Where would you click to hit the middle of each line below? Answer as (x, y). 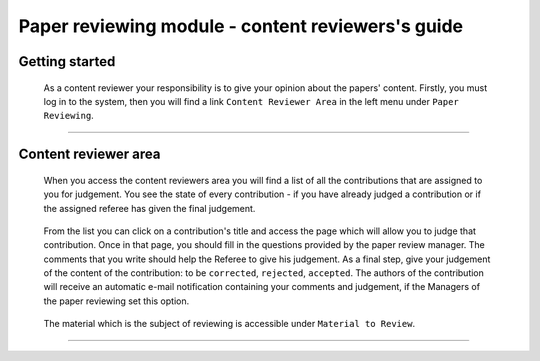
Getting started (67, 61)
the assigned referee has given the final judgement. (149, 208)
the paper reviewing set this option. (116, 301)
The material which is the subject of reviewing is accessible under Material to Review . (229, 324)
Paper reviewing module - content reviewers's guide (241, 26)
